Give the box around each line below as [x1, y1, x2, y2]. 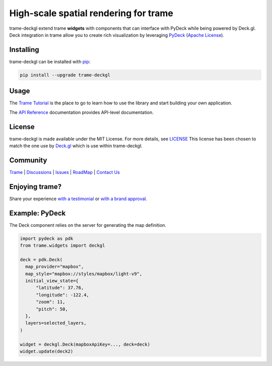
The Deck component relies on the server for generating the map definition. [9, 222, 166, 228]
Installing [9, 45, 40, 54]
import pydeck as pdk [20, 235, 74, 241]
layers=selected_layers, [25, 320, 87, 326]
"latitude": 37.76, [36, 285, 84, 291]
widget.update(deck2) [20, 348, 74, 354]
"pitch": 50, [36, 306, 68, 312]
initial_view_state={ [25, 278, 79, 284]
